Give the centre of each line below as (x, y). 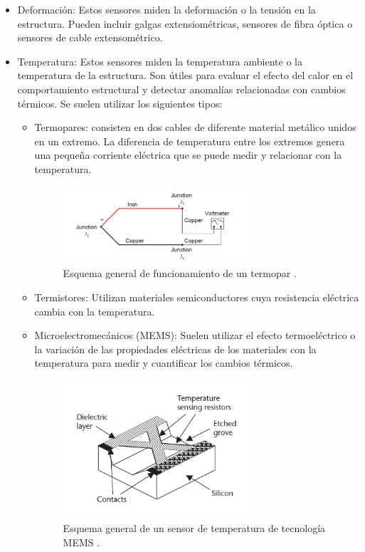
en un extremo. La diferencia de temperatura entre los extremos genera (190, 141)
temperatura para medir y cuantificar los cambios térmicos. (164, 363)
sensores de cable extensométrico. (90, 37)
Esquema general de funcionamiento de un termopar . (180, 273)
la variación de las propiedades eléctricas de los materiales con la (175, 349)
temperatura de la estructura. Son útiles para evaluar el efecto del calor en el (185, 75)
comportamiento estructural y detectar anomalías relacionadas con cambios (181, 89)
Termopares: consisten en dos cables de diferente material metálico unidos (195, 127)
